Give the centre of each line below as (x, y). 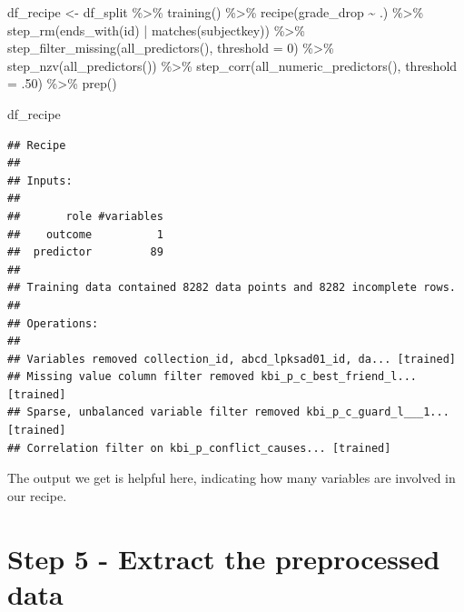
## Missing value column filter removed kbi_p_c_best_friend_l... (212, 377)
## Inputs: (40, 181)
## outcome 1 (85, 234)
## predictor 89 (85, 252)
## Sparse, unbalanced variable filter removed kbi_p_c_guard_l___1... (228, 412)
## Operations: (53, 323)
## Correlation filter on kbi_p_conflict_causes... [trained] (199, 448)
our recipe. (37, 495)
